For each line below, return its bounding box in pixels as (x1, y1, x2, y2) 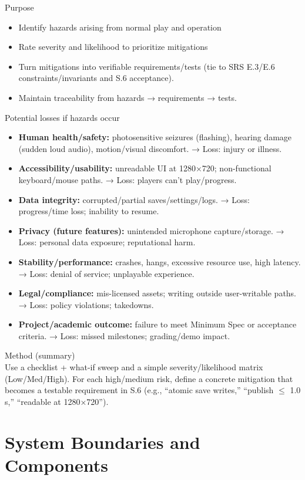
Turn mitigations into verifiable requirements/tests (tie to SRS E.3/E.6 (18, 60, 275, 72)
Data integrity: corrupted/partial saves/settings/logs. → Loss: (18, 193, 250, 205)
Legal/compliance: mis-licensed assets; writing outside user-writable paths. (18, 287, 297, 299)
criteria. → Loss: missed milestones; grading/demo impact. (18, 329, 230, 342)
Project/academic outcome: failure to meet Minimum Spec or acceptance (18, 318, 297, 330)
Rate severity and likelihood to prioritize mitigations (18, 40, 208, 53)
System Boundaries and (5, 430, 200, 454)
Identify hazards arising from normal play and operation (18, 21, 222, 33)
